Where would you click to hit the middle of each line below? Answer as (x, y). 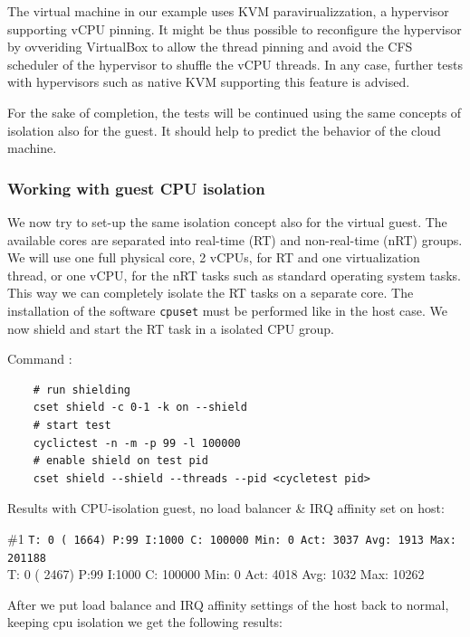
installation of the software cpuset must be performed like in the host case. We (227, 310)
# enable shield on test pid (120, 461)
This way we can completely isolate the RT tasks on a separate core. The (211, 293)
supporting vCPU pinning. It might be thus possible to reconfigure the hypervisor (235, 29)
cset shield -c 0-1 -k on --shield (140, 408)
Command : (40, 359)
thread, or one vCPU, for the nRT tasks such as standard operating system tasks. (234, 275)
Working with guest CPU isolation (136, 188)
